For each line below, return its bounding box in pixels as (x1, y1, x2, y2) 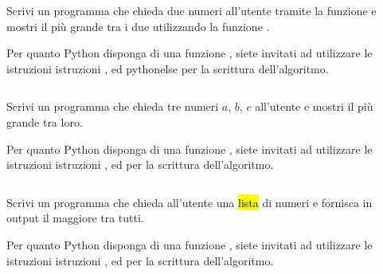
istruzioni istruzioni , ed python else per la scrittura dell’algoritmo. (6, 60, 329, 76)
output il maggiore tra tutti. (6, 209, 144, 226)
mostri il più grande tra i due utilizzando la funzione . (6, 18, 270, 34)
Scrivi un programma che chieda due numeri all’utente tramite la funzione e (6, 2, 377, 18)
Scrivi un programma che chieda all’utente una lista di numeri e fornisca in (6, 194, 373, 210)
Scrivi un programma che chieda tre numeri (6, 98, 219, 115)
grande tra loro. (6, 113, 83, 130)
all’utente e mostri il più (255, 98, 373, 115)
